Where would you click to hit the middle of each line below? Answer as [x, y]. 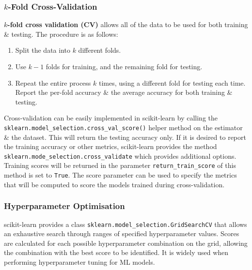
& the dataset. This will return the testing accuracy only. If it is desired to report [125, 137]
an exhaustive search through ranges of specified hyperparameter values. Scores [122, 233]
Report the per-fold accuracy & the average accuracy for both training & [124, 92]
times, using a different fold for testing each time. [172, 82]
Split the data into [43, 50]
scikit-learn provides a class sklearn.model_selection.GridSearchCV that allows [126, 224]
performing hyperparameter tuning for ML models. [79, 262]
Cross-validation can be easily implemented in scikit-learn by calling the [111, 118]
